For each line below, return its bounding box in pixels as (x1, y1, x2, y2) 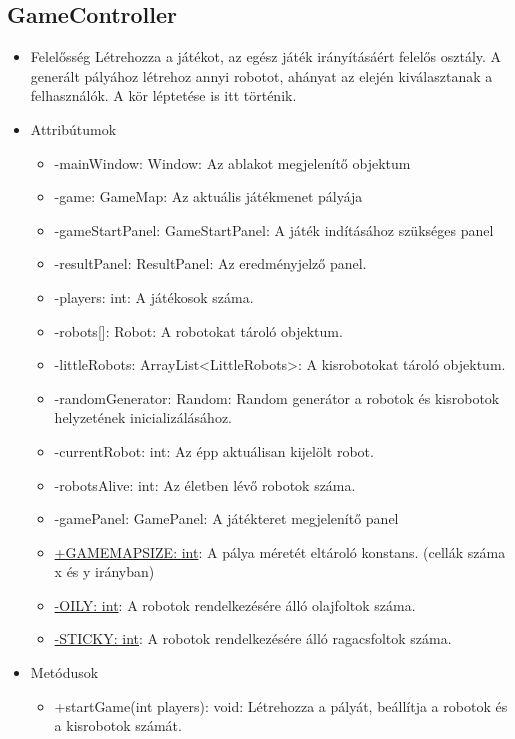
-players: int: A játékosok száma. (54, 286, 254, 307)
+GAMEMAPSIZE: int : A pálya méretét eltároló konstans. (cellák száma (54, 541, 506, 562)
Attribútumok (30, 118, 117, 139)
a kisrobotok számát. (54, 715, 182, 736)
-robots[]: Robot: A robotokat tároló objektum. (54, 320, 343, 341)
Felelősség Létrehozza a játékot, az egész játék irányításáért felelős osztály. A (30, 46, 502, 67)
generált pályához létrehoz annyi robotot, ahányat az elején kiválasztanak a (30, 65, 493, 86)
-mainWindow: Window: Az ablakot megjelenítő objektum (54, 152, 411, 173)
